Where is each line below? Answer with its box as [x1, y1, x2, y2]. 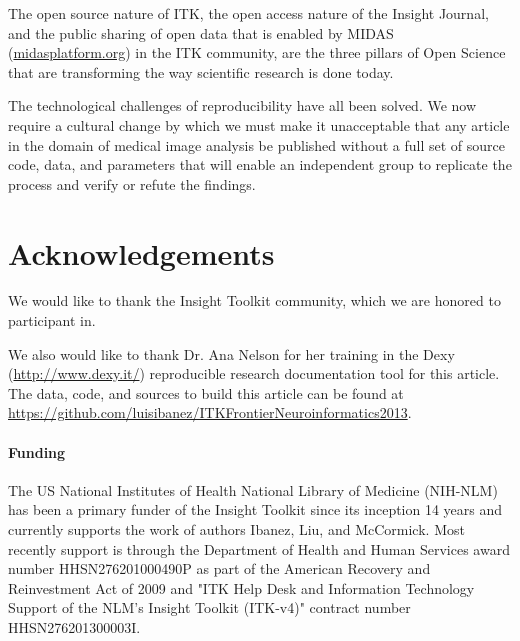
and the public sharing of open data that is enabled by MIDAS [8, 22, 394, 43]
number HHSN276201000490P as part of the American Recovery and [8, 558, 431, 579]
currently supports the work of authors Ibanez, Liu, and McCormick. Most [8, 519, 465, 540]
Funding [8, 441, 66, 462]
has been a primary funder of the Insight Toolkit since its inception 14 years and [8, 499, 503, 520]
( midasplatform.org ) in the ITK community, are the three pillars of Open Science [8, 42, 506, 63]
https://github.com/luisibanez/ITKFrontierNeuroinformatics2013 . [8, 402, 412, 423]
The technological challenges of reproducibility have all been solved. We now [8, 95, 477, 116]
